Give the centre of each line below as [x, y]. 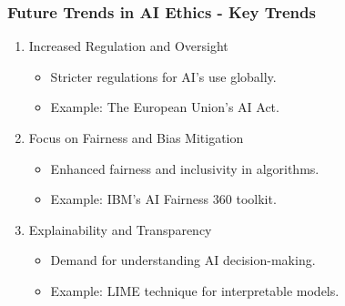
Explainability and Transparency [120, 229]
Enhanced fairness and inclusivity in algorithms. [185, 168]
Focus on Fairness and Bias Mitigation [136, 138]
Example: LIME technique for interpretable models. [195, 290]
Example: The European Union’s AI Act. [165, 107]
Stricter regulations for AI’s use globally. [163, 76]
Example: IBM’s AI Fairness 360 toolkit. [163, 199]
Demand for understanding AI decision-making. [183, 260]
